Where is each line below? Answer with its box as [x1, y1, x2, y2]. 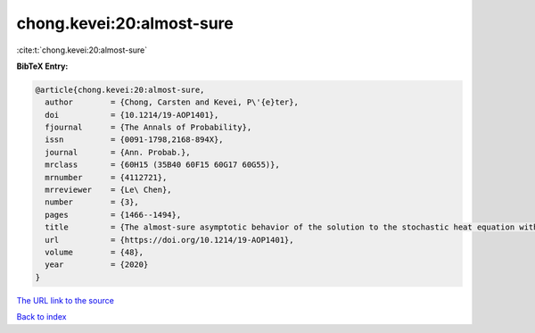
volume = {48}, [45, 247, 144, 257]
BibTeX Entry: [16, 61, 69, 71]
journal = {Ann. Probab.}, [45, 147, 191, 157]
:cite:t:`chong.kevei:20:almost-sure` [16, 45, 148, 55]
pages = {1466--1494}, [45, 210, 182, 220]
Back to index [16, 312, 67, 322]
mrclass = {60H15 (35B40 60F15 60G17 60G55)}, [45, 160, 280, 170]
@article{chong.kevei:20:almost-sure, [35, 85, 205, 95]
